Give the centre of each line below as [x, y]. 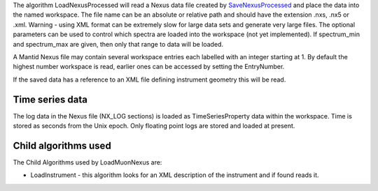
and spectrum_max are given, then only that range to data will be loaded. [118, 44]
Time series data [50, 99]
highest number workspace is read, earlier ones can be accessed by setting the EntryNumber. [149, 67]
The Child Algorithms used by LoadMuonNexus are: [87, 162]
